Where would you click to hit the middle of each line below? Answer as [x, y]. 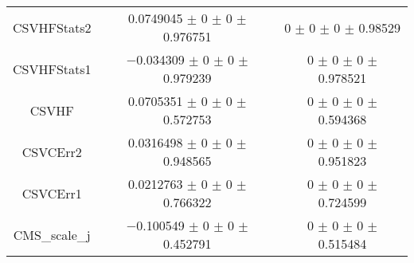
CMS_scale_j [52, 234]
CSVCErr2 [52, 151]
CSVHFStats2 [52, 27]
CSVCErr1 [52, 193]
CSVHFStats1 [52, 69]
